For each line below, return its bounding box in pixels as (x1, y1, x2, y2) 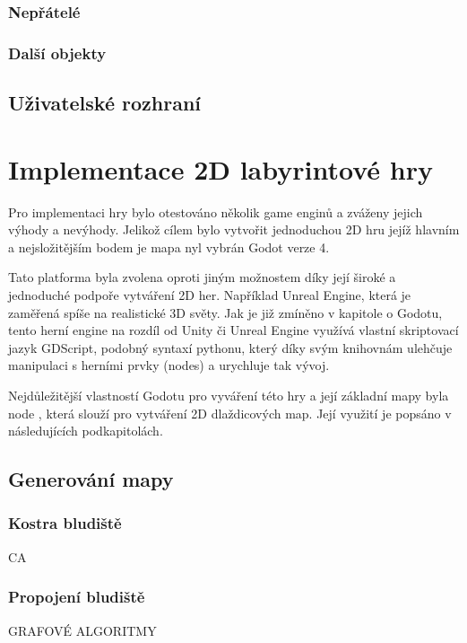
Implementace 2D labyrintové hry (8, 150, 433, 187)
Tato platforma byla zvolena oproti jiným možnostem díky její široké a (8, 268, 396, 286)
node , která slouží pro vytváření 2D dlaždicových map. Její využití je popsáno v (8, 403, 452, 422)
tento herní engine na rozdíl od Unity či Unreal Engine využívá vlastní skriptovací (8, 321, 459, 339)
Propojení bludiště (8, 586, 145, 608)
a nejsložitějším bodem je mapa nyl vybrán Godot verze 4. (8, 237, 330, 256)
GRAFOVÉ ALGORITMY (8, 621, 157, 639)
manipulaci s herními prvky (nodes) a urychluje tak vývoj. (8, 356, 330, 374)
